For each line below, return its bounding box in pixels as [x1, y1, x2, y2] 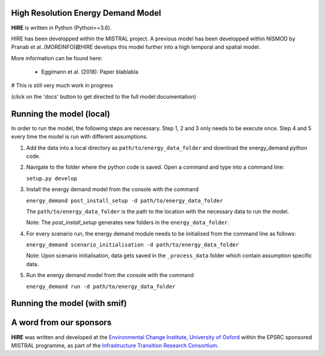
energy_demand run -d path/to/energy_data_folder [26, 283, 176, 290]
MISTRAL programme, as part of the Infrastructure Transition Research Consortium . [11, 342, 219, 349]
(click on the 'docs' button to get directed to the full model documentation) [11, 93, 197, 100]
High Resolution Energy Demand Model [11, 8, 161, 18]
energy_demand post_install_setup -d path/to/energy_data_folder [26, 197, 223, 204]
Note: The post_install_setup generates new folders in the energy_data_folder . [26, 219, 229, 226]
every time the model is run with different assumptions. [11, 133, 148, 140]
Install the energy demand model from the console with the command [26, 186, 199, 193]
